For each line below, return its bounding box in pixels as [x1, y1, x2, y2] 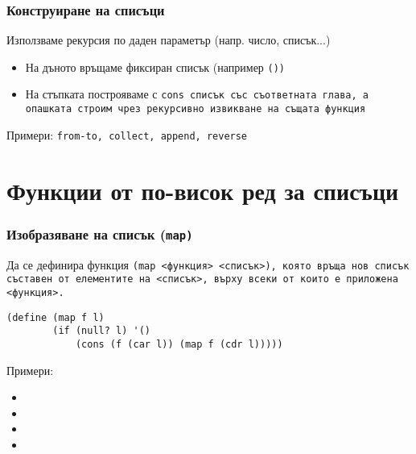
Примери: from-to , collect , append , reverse [6, 126, 248, 143]
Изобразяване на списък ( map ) [6, 223, 193, 244]
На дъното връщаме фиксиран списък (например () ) [25, 58, 286, 75]
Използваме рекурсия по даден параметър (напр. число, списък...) [6, 31, 331, 48]
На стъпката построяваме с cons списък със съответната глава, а [25, 85, 369, 102]
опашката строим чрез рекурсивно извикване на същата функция [25, 103, 366, 115]
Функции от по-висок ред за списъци [6, 173, 399, 206]
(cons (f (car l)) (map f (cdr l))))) [75, 338, 283, 350]
